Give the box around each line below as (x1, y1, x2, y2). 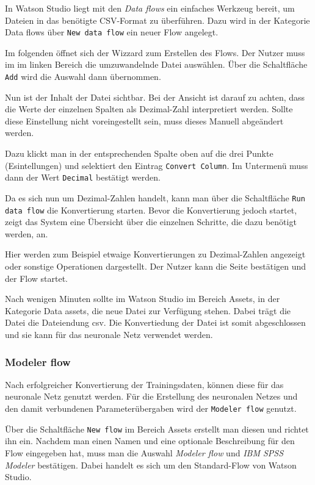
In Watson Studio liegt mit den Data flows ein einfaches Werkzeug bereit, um (5, 2, 295, 14)
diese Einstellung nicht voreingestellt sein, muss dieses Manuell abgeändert (5, 114, 284, 127)
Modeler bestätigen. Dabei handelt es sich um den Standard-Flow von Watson (5, 458, 297, 471)
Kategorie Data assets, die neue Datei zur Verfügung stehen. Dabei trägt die (5, 304, 291, 317)
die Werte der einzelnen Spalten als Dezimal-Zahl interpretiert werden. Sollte (5, 102, 293, 115)
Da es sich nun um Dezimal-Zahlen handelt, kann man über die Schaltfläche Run (5, 191, 305, 204)
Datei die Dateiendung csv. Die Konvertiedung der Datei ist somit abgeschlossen (5, 316, 306, 329)
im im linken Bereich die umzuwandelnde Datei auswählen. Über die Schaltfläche (5, 58, 308, 71)
